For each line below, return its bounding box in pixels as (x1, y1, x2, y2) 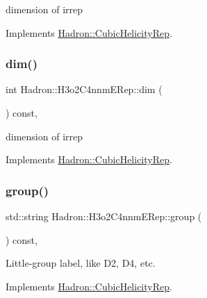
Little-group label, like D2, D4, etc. (6, 256, 156, 270)
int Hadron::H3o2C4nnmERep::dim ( (6, 82, 163, 97)
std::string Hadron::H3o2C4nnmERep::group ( (6, 209, 202, 223)
